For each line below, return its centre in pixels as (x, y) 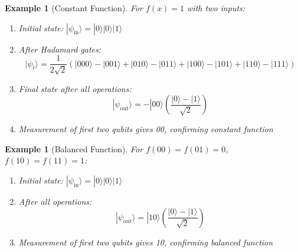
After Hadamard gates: (60, 49)
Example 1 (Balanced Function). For (74, 148)
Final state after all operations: (75, 88)
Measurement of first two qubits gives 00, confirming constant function (146, 129)
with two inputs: (216, 8)
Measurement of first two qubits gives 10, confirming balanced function (146, 242)
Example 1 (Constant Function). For (74, 8)
